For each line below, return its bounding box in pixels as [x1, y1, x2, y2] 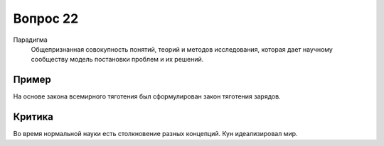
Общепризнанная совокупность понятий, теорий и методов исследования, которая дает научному [31, 45, 334, 53]
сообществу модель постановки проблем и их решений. [31, 55, 204, 64]
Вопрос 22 [13, 11, 79, 26]
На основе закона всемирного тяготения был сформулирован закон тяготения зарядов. [13, 92, 281, 101]
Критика [13, 111, 53, 123]
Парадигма [13, 35, 48, 44]
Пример [13, 74, 51, 86]
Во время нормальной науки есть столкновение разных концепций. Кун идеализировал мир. [13, 130, 298, 138]
